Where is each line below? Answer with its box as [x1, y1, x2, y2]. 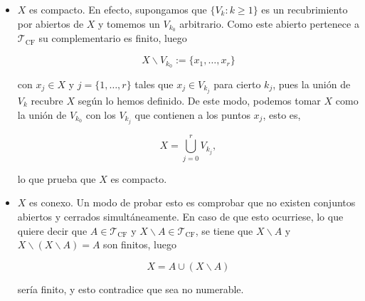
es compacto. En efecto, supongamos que [29, 2, 207, 16]
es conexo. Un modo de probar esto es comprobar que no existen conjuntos [29, 195, 356, 210]
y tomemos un [98, 16, 160, 31]
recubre [31, 93, 63, 107]
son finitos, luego [103, 237, 176, 252]
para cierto [213, 76, 261, 91]
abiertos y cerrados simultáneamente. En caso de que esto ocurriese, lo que [17, 209, 344, 223]
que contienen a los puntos [134, 107, 250, 122]
